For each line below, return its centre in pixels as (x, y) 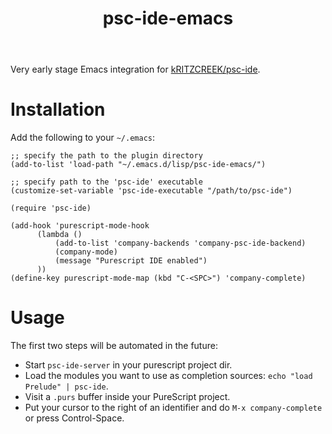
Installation (58, 109)
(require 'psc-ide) (51, 208)
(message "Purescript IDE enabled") (131, 261)
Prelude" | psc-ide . (66, 386)
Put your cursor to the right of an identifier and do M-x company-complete (173, 408)
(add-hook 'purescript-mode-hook (80, 226)
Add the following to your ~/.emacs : (83, 138)
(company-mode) (86, 252)
